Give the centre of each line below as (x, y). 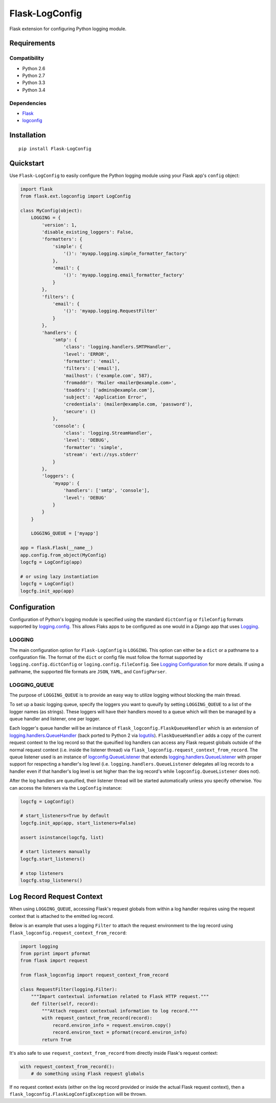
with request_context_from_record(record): (97, 1018)
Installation (28, 135)
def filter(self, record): (65, 1004)
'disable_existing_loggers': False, (88, 232)
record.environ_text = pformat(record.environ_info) (120, 1032)
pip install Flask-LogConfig (55, 148)
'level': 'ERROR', (86, 354)
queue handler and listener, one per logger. (55, 719)
